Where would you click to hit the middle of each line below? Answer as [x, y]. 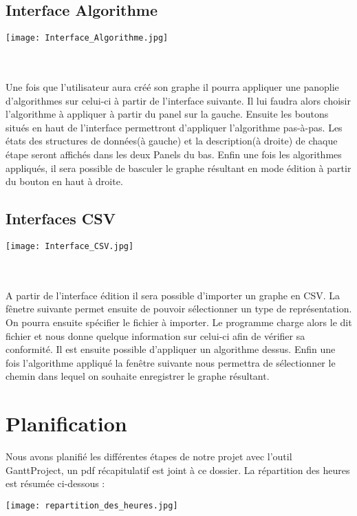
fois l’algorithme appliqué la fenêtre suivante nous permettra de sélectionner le [171, 362]
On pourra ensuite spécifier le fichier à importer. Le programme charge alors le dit [179, 322]
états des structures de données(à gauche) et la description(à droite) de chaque [172, 141]
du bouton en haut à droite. [64, 181]
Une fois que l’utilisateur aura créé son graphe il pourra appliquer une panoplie [172, 87]
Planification [66, 423]
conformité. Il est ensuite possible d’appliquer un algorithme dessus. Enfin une [171, 349]
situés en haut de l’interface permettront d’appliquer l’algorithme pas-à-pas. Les [174, 127]
